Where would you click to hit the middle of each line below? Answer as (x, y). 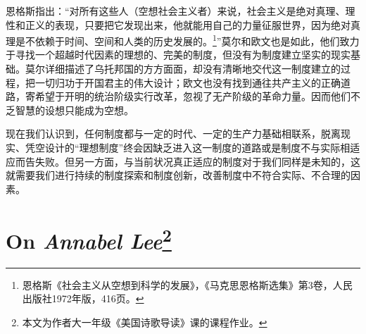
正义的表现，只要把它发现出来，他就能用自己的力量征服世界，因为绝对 (188, 24)
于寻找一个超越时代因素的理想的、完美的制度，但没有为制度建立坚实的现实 (178, 55)
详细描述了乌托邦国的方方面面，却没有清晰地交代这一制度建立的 (193, 69)
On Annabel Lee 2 (89, 239)
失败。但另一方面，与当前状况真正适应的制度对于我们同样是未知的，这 (197, 161)
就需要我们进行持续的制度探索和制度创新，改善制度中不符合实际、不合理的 (178, 175)
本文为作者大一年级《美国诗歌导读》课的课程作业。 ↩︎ (145, 322)
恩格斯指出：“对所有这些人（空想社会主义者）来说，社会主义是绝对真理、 (176, 11)
